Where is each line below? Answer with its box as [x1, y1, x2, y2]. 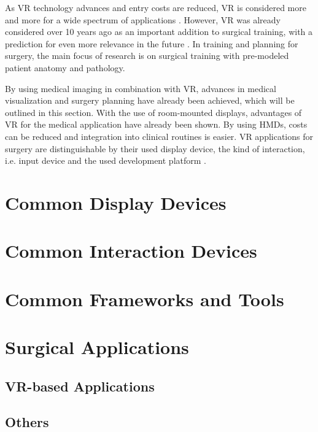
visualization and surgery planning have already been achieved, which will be [5, 94, 295, 107]
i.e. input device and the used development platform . [5, 154, 206, 167]
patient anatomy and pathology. [5, 61, 125, 74]
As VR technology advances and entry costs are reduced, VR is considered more [5, 1, 306, 13]
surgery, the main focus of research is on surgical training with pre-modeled [5, 49, 289, 62]
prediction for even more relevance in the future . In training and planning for [5, 37, 298, 50]
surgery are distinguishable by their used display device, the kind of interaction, [5, 142, 305, 155]
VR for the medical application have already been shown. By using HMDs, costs [5, 118, 308, 131]
